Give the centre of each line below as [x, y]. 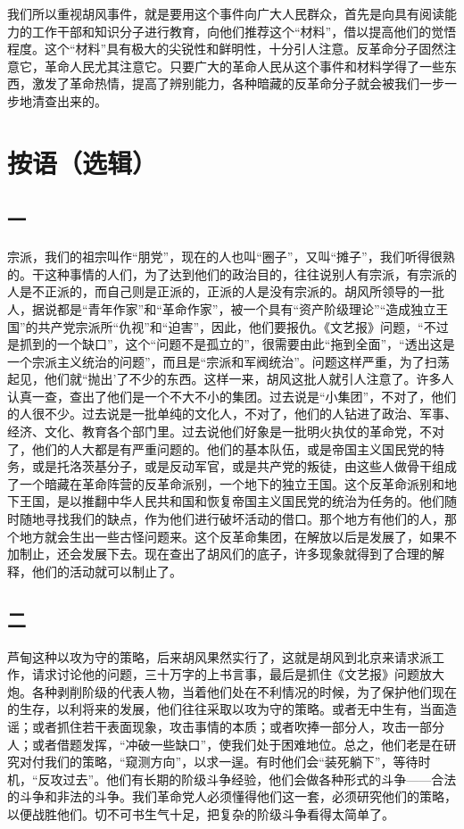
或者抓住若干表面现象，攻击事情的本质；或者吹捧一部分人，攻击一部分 [238, 726]
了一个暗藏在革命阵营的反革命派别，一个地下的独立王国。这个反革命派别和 [226, 483]
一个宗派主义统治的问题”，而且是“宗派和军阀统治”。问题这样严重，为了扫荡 [228, 361]
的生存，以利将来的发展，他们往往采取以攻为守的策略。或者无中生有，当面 [226, 709]
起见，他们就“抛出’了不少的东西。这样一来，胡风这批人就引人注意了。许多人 [231, 379]
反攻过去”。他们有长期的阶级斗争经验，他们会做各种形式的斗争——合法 [247, 779]
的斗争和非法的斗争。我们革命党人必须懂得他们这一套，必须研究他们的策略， [232, 796]
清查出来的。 [69, 100]
